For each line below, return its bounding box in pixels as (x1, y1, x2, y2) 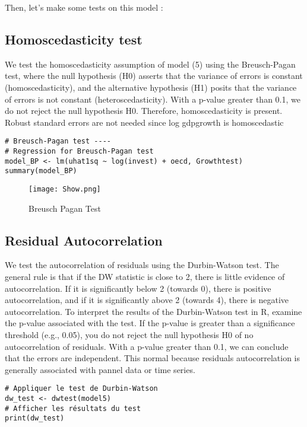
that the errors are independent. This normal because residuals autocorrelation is (5, 352, 300, 364)
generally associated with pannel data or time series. (5, 363, 195, 375)
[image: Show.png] (29, 184, 101, 193)
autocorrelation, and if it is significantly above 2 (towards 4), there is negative (5, 294, 289, 306)
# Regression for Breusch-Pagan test (5, 147, 154, 156)
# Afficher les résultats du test (5, 404, 141, 413)
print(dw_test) (5, 414, 65, 423)
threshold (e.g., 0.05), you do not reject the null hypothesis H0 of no (5, 329, 254, 340)
